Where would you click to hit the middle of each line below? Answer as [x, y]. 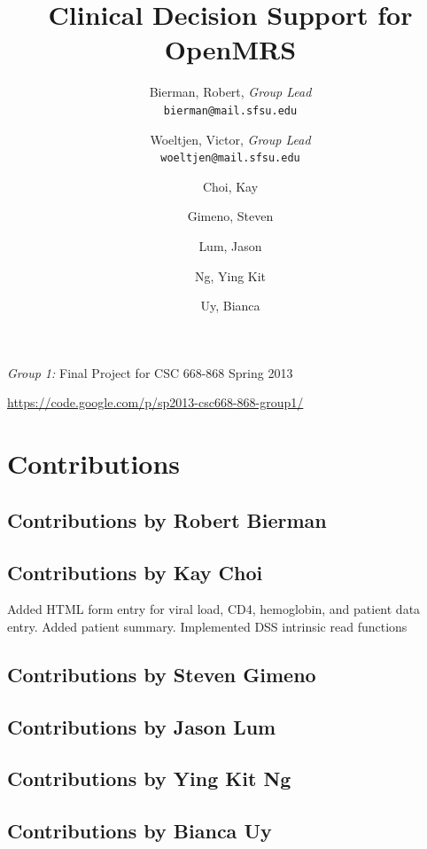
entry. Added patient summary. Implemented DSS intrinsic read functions [207, 626]
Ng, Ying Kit [230, 275]
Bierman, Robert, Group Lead [230, 92]
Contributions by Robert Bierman [167, 519]
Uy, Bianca [230, 306]
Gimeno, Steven [230, 216]
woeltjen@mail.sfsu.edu [230, 158]
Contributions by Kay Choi [135, 572]
